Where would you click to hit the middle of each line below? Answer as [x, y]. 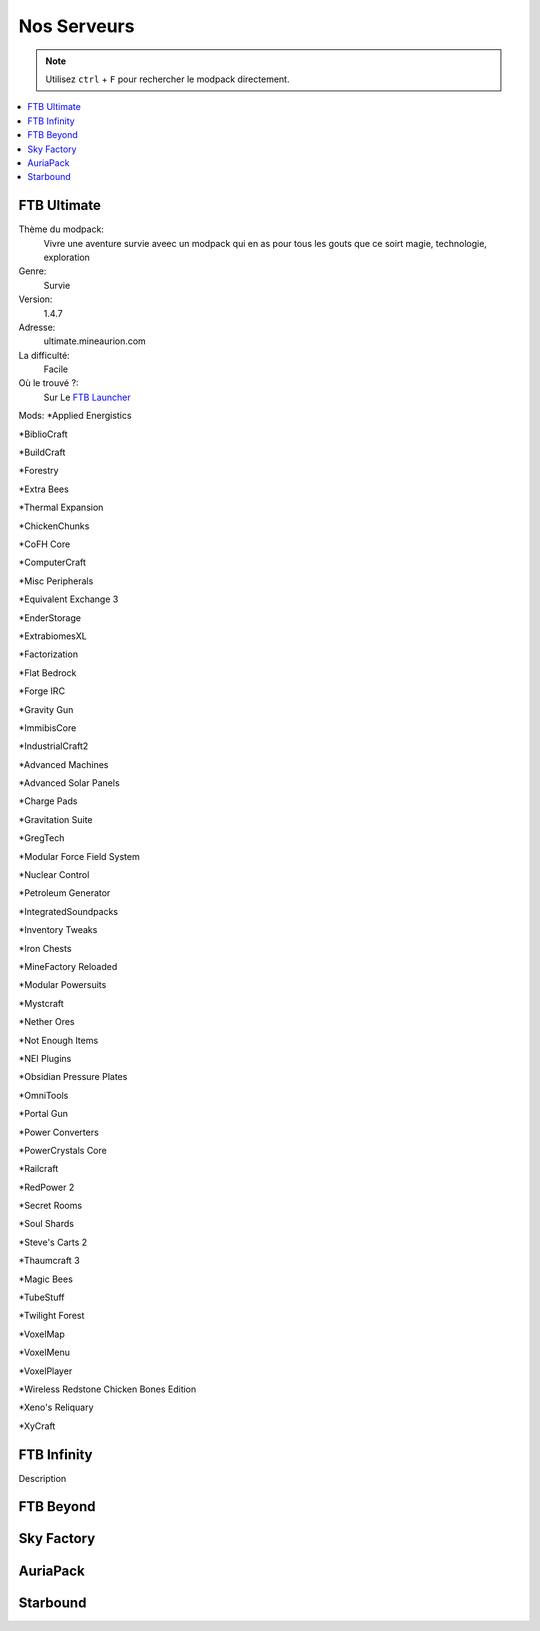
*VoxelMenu [44, 1352]
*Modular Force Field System [79, 856]
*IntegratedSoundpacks [68, 911]
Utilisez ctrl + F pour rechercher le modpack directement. [167, 79]
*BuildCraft [42, 452]
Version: [35, 299]
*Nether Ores [46, 1022]
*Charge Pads [48, 801]
